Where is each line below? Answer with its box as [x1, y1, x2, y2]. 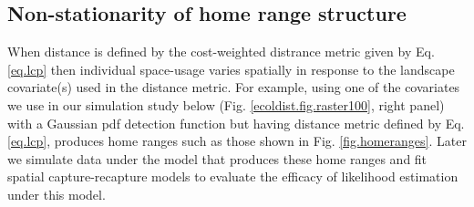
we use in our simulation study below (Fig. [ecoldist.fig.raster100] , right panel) [7, 95, 445, 114]
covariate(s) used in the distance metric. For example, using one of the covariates [7, 78, 460, 97]
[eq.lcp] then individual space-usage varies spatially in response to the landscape [7, 59, 455, 78]
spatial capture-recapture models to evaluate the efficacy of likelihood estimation [7, 167, 459, 186]
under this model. [7, 184, 106, 203]
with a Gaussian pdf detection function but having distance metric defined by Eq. [7, 113, 465, 132]
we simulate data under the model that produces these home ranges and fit [7, 149, 428, 168]
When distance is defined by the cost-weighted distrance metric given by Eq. [7, 42, 435, 61]
